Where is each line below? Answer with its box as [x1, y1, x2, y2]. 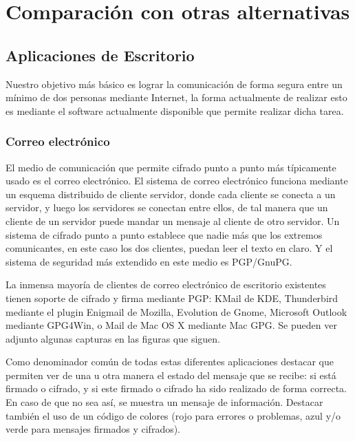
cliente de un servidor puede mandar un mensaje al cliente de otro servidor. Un [6, 213, 340, 228]
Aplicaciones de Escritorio [6, 44, 195, 65]
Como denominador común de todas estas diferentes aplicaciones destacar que [6, 354, 334, 369]
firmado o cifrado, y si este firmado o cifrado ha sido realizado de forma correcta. [6, 381, 347, 396]
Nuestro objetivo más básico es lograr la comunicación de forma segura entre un [6, 76, 343, 91]
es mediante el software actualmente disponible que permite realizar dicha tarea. [6, 103, 344, 118]
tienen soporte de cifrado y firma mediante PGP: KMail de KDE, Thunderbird [6, 290, 338, 305]
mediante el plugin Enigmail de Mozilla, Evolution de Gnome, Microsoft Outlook [6, 304, 347, 319]
